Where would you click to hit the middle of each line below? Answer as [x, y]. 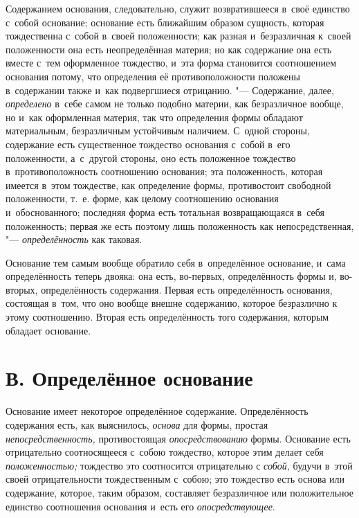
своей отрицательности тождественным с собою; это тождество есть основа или [175, 479]
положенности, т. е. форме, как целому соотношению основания [142, 198]
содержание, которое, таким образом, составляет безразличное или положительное [179, 492]
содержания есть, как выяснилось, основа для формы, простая [137, 424]
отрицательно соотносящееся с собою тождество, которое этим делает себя [165, 452]
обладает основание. [48, 330]
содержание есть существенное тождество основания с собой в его [148, 144]
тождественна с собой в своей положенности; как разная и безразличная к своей [178, 36]
